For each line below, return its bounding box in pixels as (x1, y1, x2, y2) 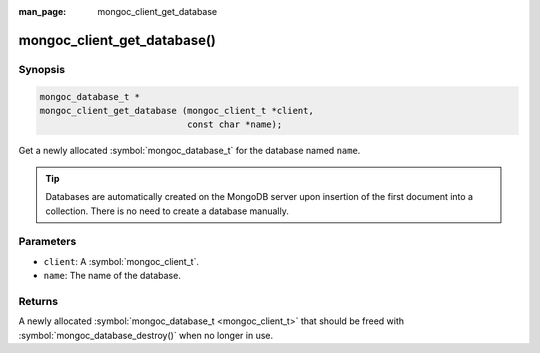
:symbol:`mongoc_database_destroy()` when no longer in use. (18, 329, 274, 341)
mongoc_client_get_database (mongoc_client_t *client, (39, 105, 314, 116)
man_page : (18, 6, 67, 17)
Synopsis (18, 62, 65, 76)
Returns (18, 294, 59, 308)
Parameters (18, 235, 77, 249)
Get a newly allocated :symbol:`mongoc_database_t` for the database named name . (18, 145, 361, 157)
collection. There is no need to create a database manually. (45, 205, 289, 217)
